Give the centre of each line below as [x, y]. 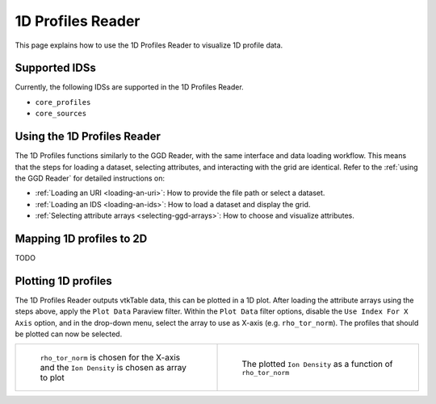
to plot [52, 377]
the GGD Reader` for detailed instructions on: [90, 178]
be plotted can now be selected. [69, 334]
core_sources [61, 114]
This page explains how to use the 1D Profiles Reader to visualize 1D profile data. [149, 45]
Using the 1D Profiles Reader [88, 137]
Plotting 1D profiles [63, 281]
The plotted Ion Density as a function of [317, 364]
